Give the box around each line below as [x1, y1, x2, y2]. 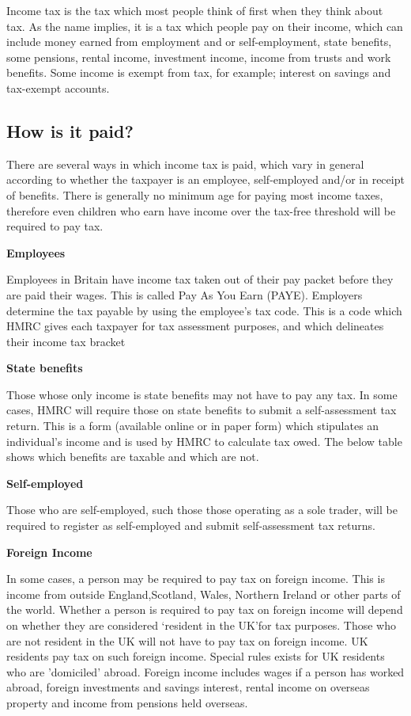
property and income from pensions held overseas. [6, 694, 248, 710]
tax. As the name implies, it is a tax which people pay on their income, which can [6, 17, 403, 34]
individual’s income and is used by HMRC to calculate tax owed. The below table [6, 432, 402, 449]
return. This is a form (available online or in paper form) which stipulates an [6, 417, 379, 434]
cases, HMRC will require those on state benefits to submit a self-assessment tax [6, 402, 397, 418]
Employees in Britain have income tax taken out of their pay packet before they [6, 271, 394, 288]
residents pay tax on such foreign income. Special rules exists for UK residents [6, 648, 385, 665]
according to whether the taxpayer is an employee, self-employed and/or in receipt [6, 171, 405, 188]
